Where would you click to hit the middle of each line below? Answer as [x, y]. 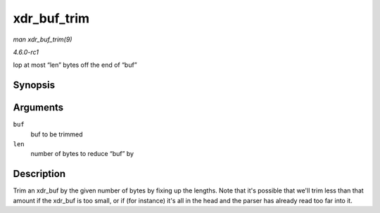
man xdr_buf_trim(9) [43, 39]
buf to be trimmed [57, 134]
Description [39, 174]
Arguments [38, 108]
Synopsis [34, 85]
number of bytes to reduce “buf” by [82, 154]
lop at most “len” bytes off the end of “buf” [75, 65]
